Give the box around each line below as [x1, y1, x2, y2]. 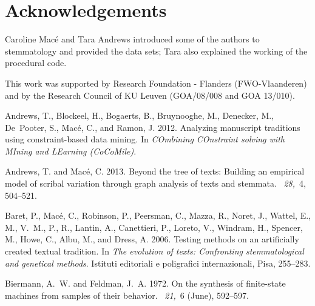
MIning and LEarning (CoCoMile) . [5, 144, 137, 157]
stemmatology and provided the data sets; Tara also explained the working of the [5, 44, 308, 57]
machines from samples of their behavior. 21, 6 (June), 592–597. [5, 288, 249, 301]
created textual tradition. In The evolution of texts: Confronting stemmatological [5, 245, 304, 258]
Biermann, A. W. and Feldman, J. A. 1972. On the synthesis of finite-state [5, 277, 286, 290]
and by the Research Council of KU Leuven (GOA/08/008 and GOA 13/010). [5, 88, 295, 101]
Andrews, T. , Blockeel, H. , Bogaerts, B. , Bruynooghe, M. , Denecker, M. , [5, 109, 274, 122]
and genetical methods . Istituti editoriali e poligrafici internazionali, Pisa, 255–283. [5, 256, 311, 269]
